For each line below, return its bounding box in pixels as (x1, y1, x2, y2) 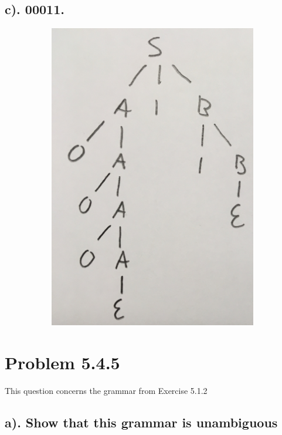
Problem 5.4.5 (5, 350, 120, 375)
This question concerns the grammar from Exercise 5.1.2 (5, 385, 208, 397)
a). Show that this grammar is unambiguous (5, 413, 278, 431)
